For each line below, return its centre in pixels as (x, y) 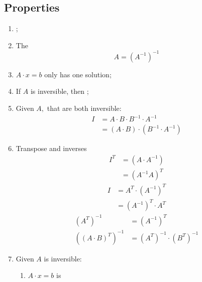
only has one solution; (78, 74)
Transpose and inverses (51, 148)
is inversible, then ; (60, 91)
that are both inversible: (84, 108)
